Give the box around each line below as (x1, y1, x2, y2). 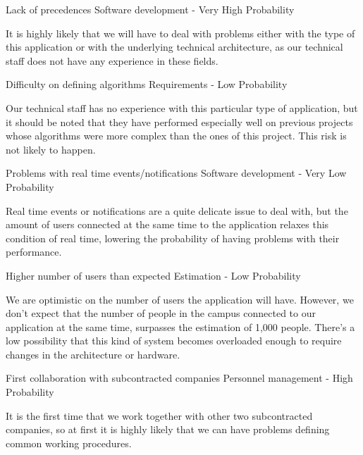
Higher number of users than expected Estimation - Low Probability (6, 268, 301, 282)
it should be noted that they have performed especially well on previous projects (6, 114, 353, 129)
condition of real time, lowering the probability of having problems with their (6, 230, 340, 245)
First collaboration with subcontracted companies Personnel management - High (6, 370, 353, 385)
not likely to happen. (6, 142, 96, 156)
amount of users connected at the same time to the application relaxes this (6, 217, 329, 232)
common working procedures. (6, 435, 132, 450)
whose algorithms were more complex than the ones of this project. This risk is (6, 128, 347, 143)
